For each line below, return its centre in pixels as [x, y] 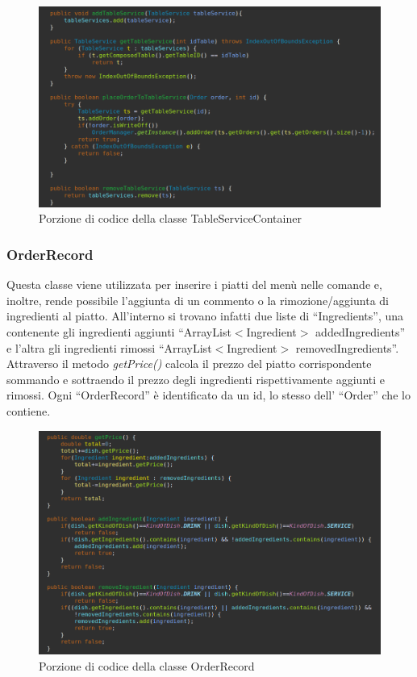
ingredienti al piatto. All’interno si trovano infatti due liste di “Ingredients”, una [205, 316]
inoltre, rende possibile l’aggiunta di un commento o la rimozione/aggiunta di [198, 300]
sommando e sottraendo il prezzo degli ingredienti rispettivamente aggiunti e [196, 379]
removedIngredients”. [347, 347]
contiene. [29, 411]
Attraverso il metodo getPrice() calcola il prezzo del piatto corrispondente [189, 364]
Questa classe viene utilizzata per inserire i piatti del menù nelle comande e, [194, 284]
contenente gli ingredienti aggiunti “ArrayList [119, 332]
